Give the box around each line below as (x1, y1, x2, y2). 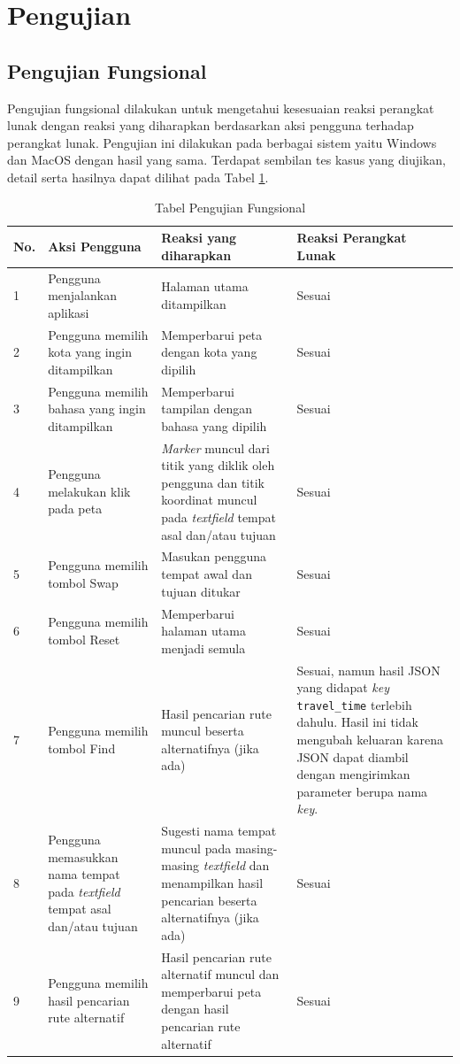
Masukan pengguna (161, 547, 266, 566)
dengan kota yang (161, 343, 257, 361)
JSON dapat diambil (296, 747, 409, 766)
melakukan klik (48, 482, 131, 500)
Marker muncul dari (161, 438, 270, 457)
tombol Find (48, 738, 116, 757)
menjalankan (48, 286, 117, 305)
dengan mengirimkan (296, 765, 410, 783)
